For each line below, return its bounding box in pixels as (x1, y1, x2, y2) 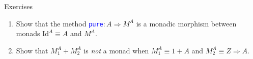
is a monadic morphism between (136, 18, 237, 28)
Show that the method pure (16, 18, 103, 28)
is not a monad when (83, 45, 149, 55)
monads (16, 28, 40, 39)
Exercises (4, 1, 33, 11)
